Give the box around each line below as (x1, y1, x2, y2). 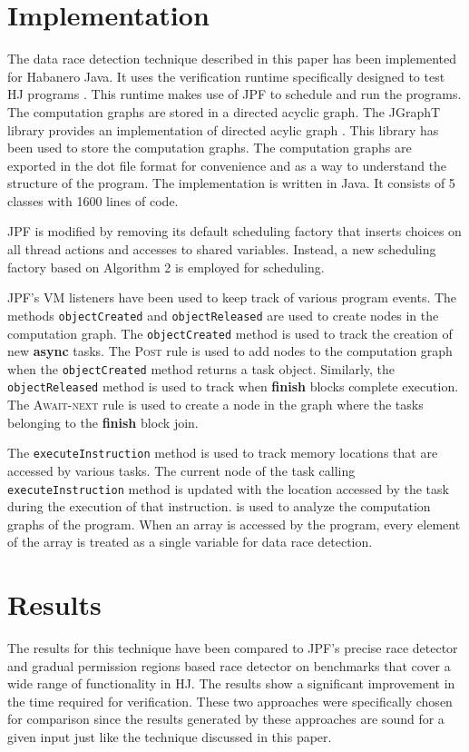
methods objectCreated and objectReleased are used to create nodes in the (7, 305, 439, 324)
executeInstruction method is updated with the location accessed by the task (7, 479, 449, 498)
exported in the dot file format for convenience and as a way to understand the (7, 155, 447, 174)
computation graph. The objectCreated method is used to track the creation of (7, 323, 453, 342)
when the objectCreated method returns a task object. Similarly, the (7, 359, 396, 378)
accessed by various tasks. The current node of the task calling (7, 460, 356, 480)
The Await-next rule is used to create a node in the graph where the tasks (7, 395, 424, 414)
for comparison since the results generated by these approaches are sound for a (7, 709, 445, 728)
